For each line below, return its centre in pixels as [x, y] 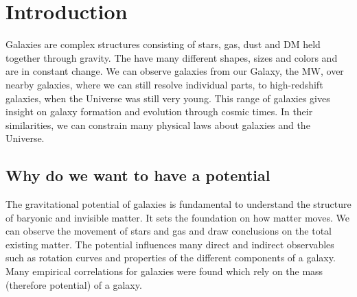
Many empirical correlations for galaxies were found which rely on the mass [164, 271]
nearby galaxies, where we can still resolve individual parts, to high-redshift [164, 84]
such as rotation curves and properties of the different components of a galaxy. [171, 258]
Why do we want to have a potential [138, 175]
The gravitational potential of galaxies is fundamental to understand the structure [178, 204]
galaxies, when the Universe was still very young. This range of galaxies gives [168, 98]
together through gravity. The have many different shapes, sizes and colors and [172, 57]
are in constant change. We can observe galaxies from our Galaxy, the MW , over [175, 71]
